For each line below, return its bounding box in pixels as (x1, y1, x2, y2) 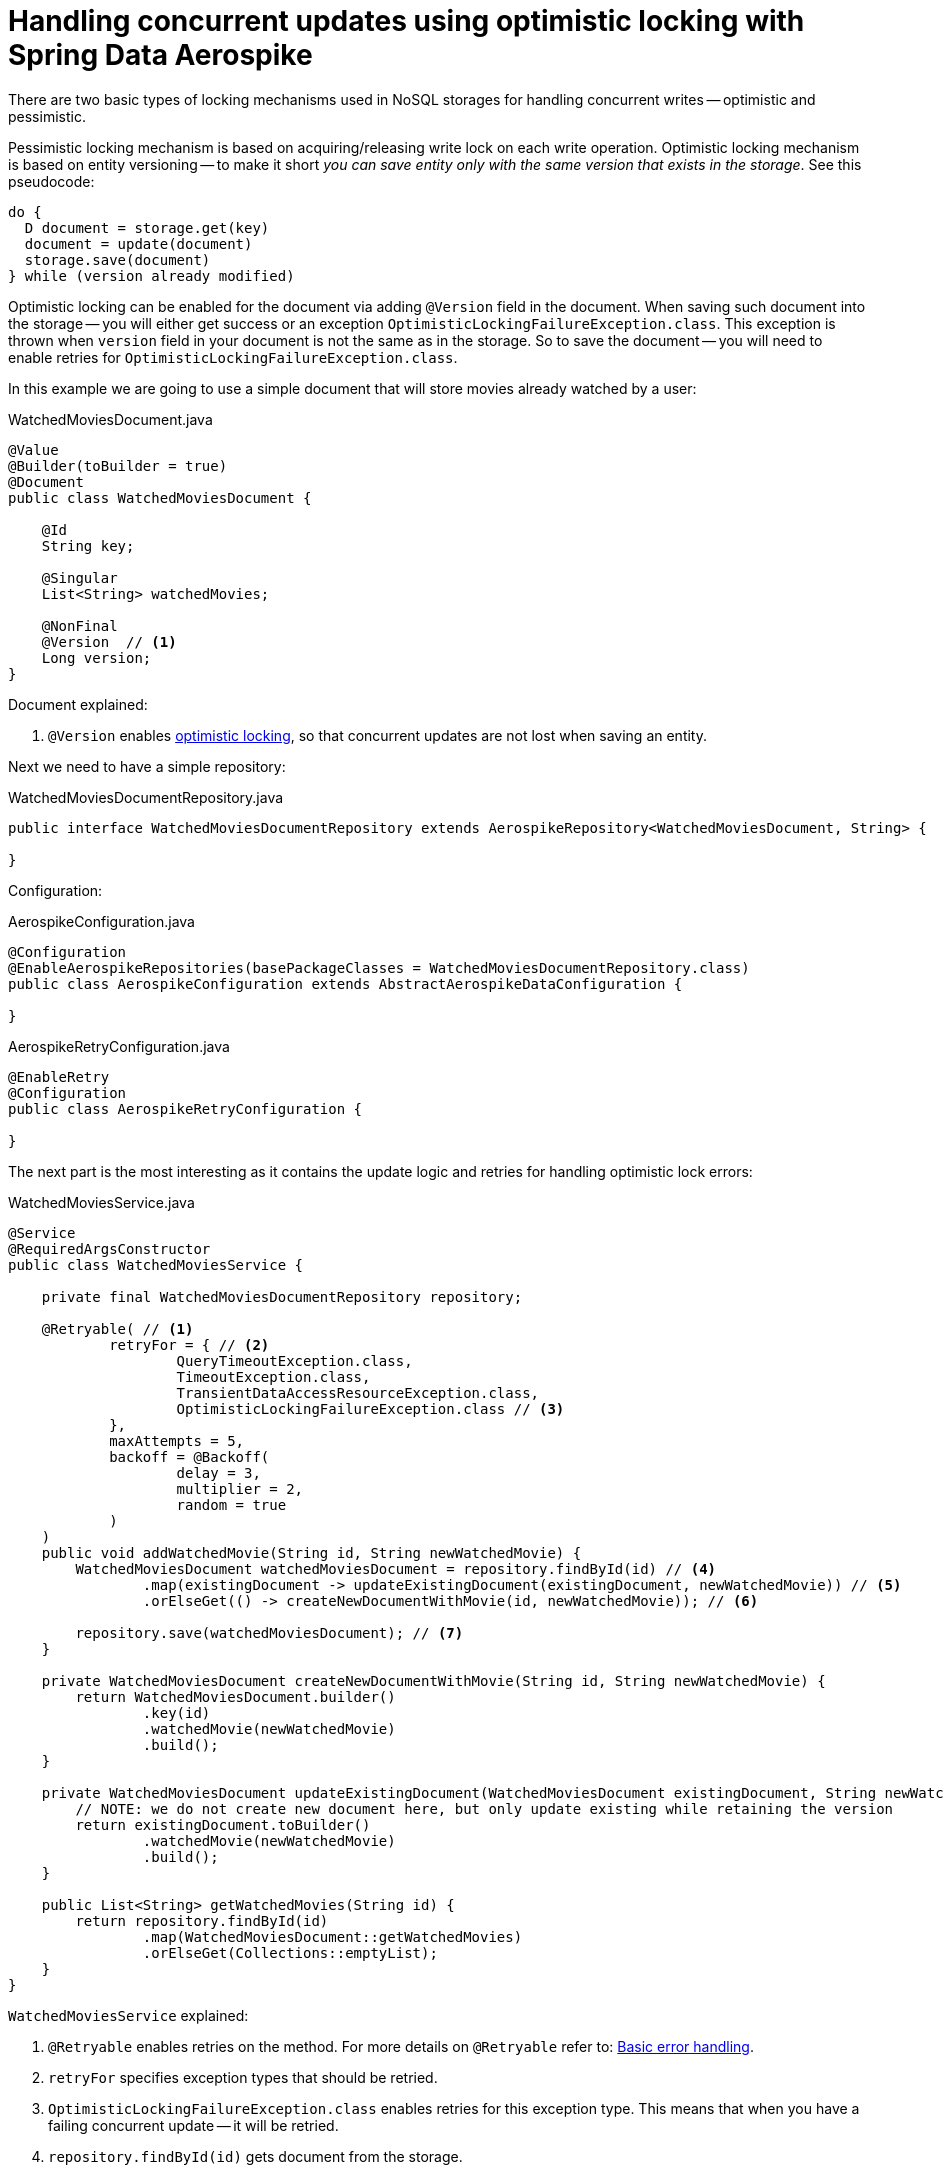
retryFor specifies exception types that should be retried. (48, 2068, 438, 2086)
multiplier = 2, (176, 1480, 304, 1497)
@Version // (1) (41, 633, 177, 650)
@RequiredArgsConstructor (8, 1240, 211, 1257)
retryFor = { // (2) (109, 1336, 270, 1353)
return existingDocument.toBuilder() (75, 1816, 371, 1833)
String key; (41, 537, 135, 554)
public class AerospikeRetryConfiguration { (8, 1100, 363, 1117)
